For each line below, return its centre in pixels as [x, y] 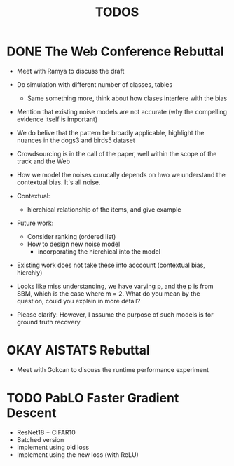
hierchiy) [29, 272]
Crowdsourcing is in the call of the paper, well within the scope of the [117, 153]
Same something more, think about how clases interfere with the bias [127, 98]
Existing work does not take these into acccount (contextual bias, [111, 265]
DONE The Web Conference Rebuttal [115, 52]
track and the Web [43, 161]
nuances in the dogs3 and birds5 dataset [76, 140]
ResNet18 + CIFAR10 [46, 432]
